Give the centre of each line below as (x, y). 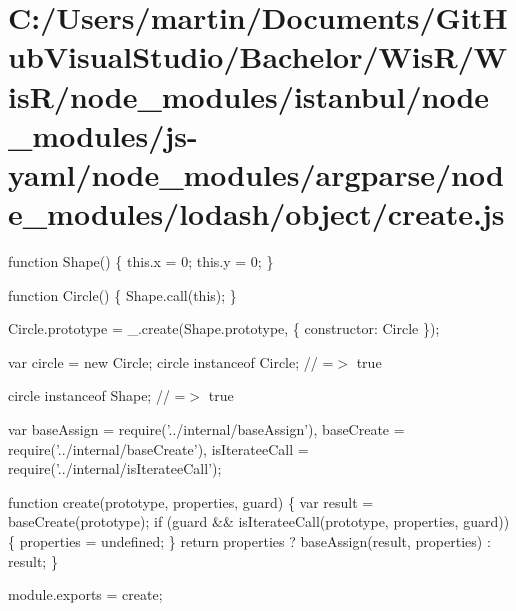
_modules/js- (103, 134)
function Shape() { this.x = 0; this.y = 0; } (141, 261)
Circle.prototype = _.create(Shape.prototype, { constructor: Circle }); (224, 328)
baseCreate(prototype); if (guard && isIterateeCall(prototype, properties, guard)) (259, 521)
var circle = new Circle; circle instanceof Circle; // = (171, 361)
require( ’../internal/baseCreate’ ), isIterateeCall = (158, 448)
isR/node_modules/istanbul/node (249, 95)
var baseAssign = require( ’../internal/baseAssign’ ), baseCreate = (206, 429)
